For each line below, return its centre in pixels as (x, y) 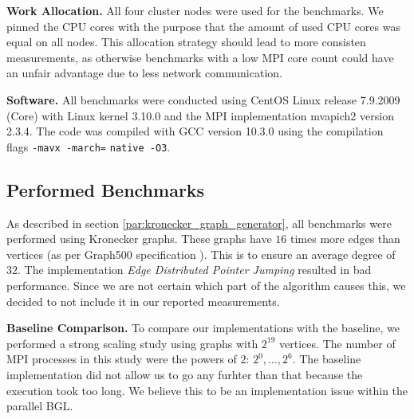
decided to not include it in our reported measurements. (143, 301)
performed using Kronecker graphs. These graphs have (139, 239)
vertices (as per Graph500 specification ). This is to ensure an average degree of (201, 254)
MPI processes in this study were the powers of (122, 359)
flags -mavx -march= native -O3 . (89, 146)
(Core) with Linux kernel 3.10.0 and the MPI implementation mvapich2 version (200, 115)
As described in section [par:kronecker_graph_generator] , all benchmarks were (199, 223)
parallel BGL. (40, 406)
